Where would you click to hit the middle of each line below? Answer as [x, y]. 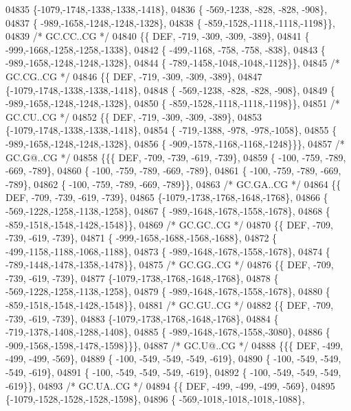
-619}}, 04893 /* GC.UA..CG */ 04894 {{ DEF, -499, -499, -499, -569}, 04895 [170, 385]
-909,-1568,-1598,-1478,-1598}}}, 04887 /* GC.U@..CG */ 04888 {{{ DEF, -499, [174, 345]
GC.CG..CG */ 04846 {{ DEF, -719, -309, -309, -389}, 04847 [134, 76]
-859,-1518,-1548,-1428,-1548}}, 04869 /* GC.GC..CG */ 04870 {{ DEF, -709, [169, 224]
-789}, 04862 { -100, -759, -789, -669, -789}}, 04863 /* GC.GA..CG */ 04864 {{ [173, 184]
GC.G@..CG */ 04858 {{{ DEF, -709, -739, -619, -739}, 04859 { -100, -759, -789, [176, 157]
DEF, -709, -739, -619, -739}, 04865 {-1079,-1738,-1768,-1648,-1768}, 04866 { [167, 197]
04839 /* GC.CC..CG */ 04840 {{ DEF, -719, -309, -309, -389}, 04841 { [158, 36]
